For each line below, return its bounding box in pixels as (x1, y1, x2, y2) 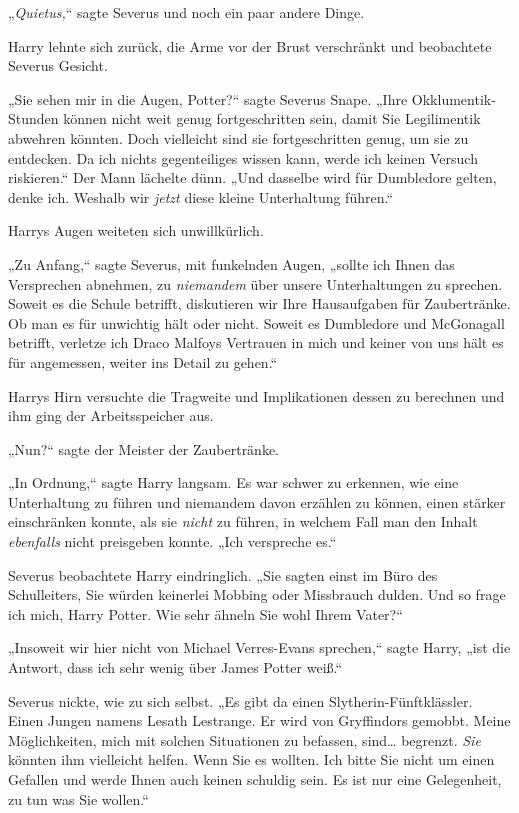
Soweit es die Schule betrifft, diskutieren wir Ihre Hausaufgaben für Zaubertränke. (8, 293, 511, 314)
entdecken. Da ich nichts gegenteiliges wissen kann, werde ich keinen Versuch (8, 147, 478, 168)
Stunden (8, 108, 59, 129)
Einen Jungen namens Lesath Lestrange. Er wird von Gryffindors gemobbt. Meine (8, 710, 511, 731)
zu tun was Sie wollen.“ (8, 788, 149, 809)
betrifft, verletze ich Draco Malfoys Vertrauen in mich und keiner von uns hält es (8, 332, 504, 353)
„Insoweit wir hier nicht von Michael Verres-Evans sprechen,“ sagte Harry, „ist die (8, 637, 511, 658)
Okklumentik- (411, 88, 496, 109)
